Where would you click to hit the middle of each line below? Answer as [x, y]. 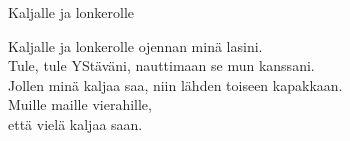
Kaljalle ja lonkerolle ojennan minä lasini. [135, 45]
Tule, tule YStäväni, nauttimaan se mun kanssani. [161, 65]
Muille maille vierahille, [80, 104]
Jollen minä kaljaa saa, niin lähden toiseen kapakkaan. [175, 84]
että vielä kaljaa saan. [75, 123]
